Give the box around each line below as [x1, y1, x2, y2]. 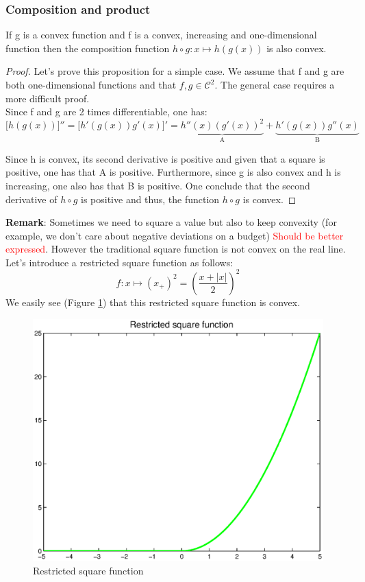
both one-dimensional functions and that [5, 78, 177, 91]
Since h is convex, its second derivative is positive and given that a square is [5, 151, 325, 165]
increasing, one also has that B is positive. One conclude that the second [5, 178, 310, 192]
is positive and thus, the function [81, 191, 220, 206]
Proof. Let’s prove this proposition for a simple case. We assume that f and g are [5, 64, 344, 78]
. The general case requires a [214, 78, 335, 91]
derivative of [5, 191, 58, 206]
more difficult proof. [5, 91, 90, 105]
